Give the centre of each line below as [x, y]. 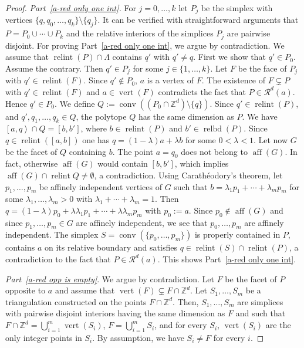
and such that [261, 313]
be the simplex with [237, 8]
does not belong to [214, 151]
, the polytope [101, 116]
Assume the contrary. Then [54, 68]
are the [278, 325]
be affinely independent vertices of [101, 186]
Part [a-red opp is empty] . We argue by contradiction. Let [110, 278]
